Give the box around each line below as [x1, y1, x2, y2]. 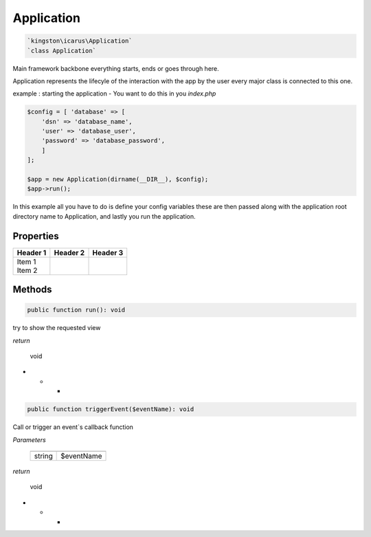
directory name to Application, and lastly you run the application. [12, 212, 196, 220]
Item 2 [16, 265, 38, 275]
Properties [12, 230, 59, 242]
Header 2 [54, 248, 85, 257]
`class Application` [27, 47, 96, 54]
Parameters [12, 435, 46, 443]
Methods [12, 284, 52, 296]
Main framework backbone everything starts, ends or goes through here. [12, 64, 219, 72]
